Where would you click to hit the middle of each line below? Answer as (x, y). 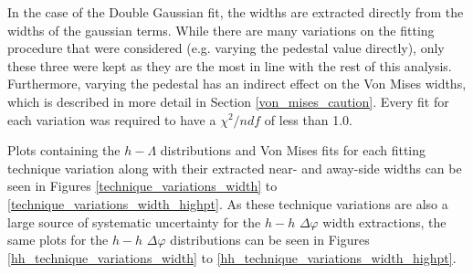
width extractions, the (384, 221)
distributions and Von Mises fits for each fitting (293, 150)
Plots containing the (64, 150)
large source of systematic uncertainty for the (134, 221)
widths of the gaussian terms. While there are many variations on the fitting (221, 30)
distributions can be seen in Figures (270, 240)
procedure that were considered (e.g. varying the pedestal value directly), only (226, 48)
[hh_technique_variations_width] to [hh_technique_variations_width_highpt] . (232, 257)
